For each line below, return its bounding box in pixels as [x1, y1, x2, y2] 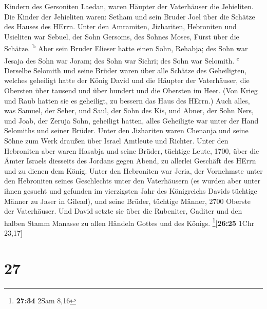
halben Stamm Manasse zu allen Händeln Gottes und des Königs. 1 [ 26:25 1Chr [4, 216, 255, 228]
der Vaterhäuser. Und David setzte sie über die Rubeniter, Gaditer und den [4, 205, 242, 216]
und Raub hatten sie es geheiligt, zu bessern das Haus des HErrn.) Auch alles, [4, 95, 250, 106]
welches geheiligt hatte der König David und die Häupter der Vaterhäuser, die [4, 75, 250, 86]
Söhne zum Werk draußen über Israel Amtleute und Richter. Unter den [4, 135, 228, 146]
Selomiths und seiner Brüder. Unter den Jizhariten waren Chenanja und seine [4, 125, 249, 136]
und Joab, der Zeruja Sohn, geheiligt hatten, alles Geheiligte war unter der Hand [4, 115, 259, 126]
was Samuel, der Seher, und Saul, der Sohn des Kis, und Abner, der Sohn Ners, [4, 105, 254, 116]
